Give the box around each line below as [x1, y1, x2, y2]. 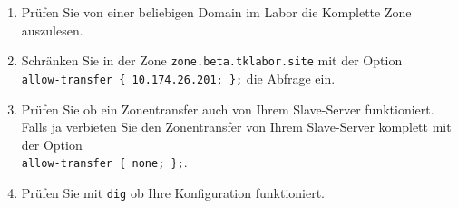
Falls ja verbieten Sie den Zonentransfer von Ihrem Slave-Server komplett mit [21, 117, 452, 136]
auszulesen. [21, 20, 83, 39]
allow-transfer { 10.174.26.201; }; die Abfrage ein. [21, 68, 336, 87]
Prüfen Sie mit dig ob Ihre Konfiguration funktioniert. [21, 183, 325, 202]
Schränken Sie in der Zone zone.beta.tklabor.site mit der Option [21, 51, 403, 70]
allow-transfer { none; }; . [21, 153, 188, 172]
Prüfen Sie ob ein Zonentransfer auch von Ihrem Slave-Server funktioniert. [21, 99, 434, 118]
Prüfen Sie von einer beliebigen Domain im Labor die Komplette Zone [21, 3, 412, 21]
